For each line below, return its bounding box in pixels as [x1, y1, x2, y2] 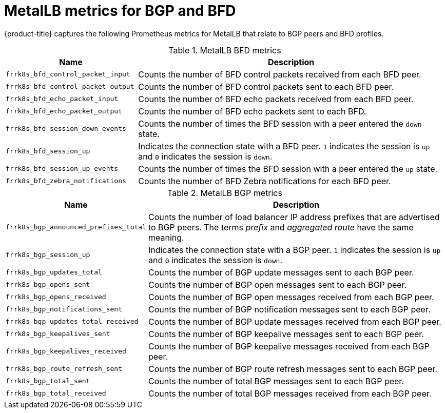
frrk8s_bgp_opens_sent [6, 281, 90, 289]
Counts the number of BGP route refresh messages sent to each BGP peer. [148, 363, 437, 374]
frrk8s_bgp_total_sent [6, 377, 90, 385]
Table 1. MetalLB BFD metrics [168, 45, 281, 55]
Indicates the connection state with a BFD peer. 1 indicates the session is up [138, 141, 430, 151]
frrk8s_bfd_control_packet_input [6, 70, 130, 78]
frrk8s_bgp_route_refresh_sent [6, 365, 122, 373]
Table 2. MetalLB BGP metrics [167, 187, 282, 198]
